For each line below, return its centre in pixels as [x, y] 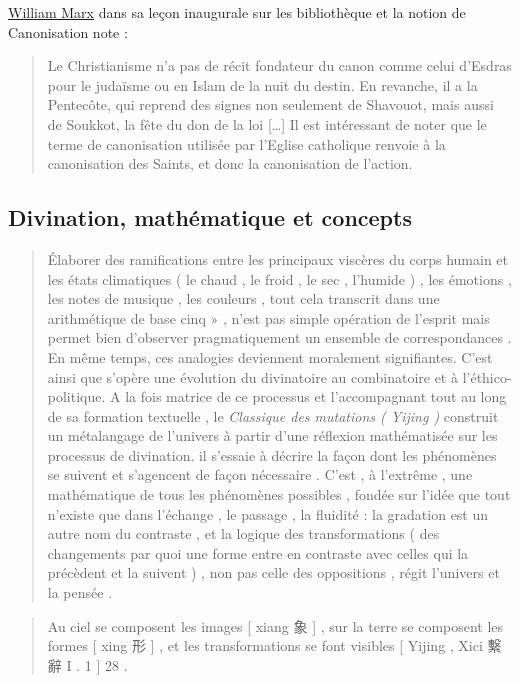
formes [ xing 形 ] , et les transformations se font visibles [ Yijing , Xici [265, 645]
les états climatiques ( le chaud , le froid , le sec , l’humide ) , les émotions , [279, 278]
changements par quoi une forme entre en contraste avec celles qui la [258, 552]
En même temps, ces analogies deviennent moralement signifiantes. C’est [270, 356]
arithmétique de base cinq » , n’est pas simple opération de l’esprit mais [268, 317]
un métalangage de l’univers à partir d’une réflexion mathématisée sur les [272, 435]
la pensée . [80, 592]
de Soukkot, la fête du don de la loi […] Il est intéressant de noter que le [267, 123]
